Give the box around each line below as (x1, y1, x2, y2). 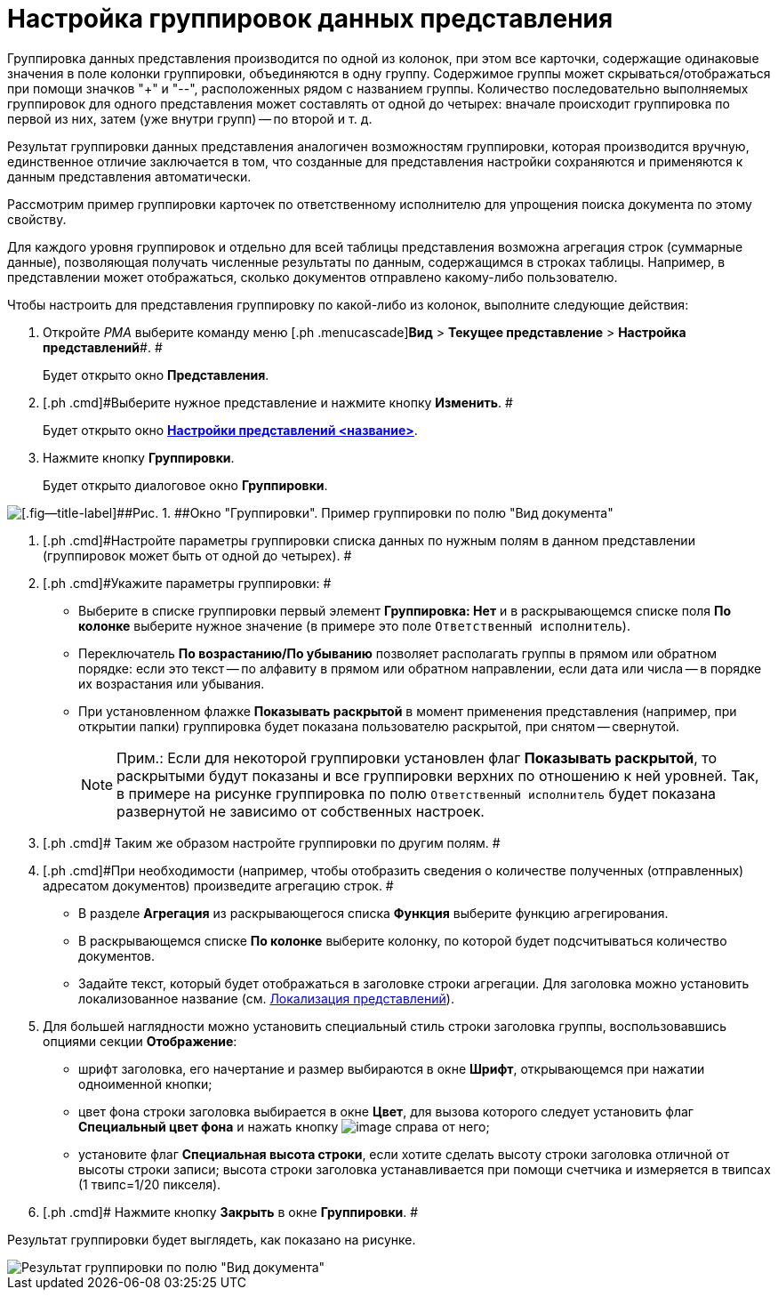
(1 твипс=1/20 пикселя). (78, 1176, 221, 1192)
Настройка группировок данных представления (7, 4, 614, 34)
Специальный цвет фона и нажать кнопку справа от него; (78, 1118, 490, 1134)
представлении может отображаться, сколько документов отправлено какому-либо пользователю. (7, 269, 618, 285)
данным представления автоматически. (7, 168, 252, 184)
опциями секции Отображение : (43, 1033, 237, 1049)
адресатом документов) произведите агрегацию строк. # (43, 877, 394, 893)
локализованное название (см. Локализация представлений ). (78, 990, 454, 1006)
